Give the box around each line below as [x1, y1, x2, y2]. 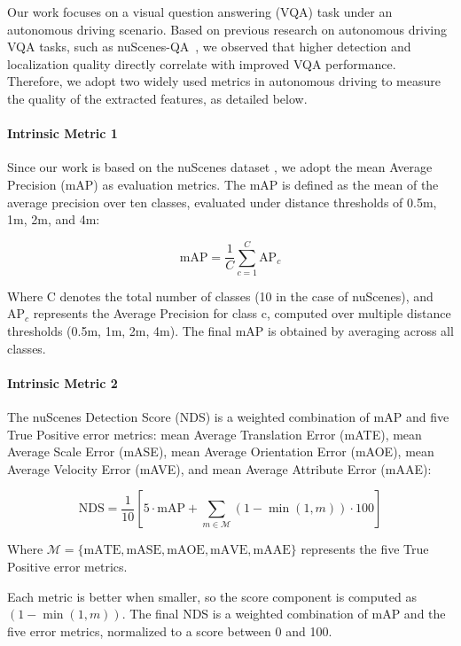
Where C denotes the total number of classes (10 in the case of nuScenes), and [7, 286, 434, 305]
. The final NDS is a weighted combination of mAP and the [121, 604, 446, 623]
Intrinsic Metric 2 [7, 373, 118, 392]
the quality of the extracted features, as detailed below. [7, 89, 308, 107]
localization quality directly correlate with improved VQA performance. [7, 54, 396, 73]
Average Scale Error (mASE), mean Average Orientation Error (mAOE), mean [7, 442, 434, 461]
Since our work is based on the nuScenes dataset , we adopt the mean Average [7, 158, 433, 176]
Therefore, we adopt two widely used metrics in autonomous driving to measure [7, 72, 441, 90]
